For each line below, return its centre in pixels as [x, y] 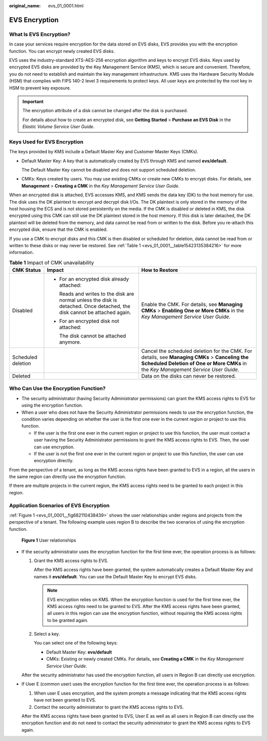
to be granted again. [68, 620]
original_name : [25, 6]
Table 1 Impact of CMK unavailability [51, 262]
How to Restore [159, 270]
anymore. [70, 342]
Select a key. [47, 634]
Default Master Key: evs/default [79, 652]
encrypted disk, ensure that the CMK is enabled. [58, 229]
